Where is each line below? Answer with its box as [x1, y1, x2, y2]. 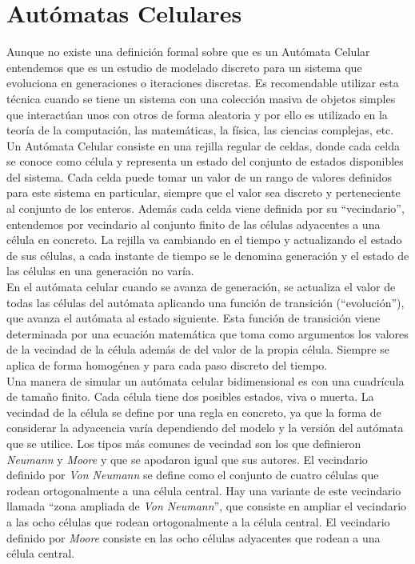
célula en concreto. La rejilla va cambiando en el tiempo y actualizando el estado [6, 231, 402, 248]
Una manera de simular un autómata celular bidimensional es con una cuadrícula [6, 372, 405, 389]
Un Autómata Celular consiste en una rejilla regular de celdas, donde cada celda [6, 137, 400, 154]
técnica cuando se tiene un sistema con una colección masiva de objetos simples [6, 90, 396, 106]
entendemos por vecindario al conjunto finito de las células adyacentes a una [6, 215, 381, 232]
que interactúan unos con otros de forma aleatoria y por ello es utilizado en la [6, 106, 388, 122]
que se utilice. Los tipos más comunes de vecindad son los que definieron [6, 434, 361, 451]
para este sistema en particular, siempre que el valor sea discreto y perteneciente [6, 184, 401, 201]
